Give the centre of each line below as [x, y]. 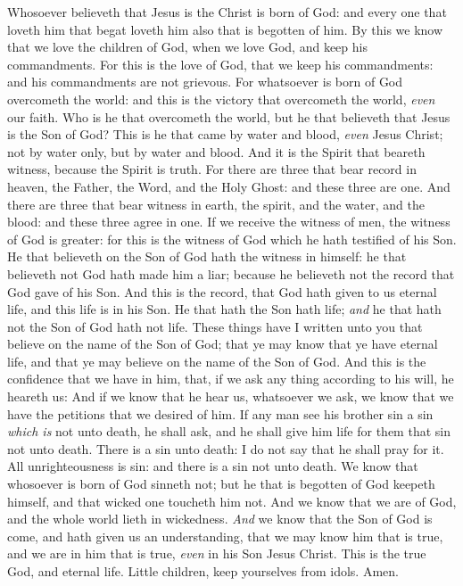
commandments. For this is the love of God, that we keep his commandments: [220, 64]
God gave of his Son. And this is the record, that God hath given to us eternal [222, 291]
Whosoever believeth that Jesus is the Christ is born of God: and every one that [227, 12]
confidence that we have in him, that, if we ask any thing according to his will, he [231, 379]
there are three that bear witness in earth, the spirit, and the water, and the [216, 204]
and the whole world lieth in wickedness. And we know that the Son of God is [220, 519]
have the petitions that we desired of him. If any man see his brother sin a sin [220, 413]
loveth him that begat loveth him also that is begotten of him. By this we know [225, 29]
